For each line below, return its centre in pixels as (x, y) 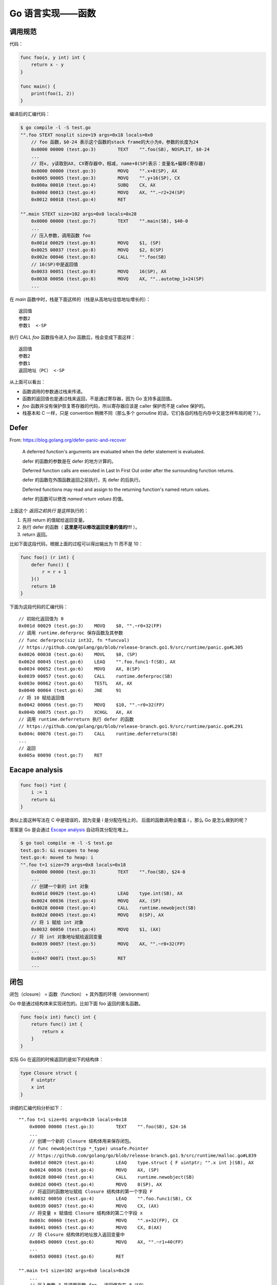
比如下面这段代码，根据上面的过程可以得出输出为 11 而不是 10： (76, 544)
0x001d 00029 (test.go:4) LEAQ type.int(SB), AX (107, 894)
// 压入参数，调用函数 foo (61, 236)
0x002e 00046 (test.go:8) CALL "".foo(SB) (99, 257)
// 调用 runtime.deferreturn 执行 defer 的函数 (76, 719)
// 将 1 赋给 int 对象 (57, 922)
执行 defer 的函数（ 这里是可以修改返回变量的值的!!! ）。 (81, 527)
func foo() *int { (43, 785)
